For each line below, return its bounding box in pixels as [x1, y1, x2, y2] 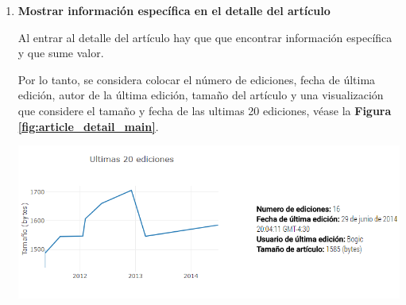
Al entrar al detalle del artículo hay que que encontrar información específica [17, 29, 392, 45]
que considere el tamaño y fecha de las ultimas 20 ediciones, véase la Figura [17, 102, 392, 118]
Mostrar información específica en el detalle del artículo [17, 2, 331, 18]
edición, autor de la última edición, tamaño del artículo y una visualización [17, 87, 384, 103]
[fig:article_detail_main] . [17, 118, 159, 134]
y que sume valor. [17, 44, 104, 61]
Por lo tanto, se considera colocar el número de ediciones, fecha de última [17, 71, 376, 87]
